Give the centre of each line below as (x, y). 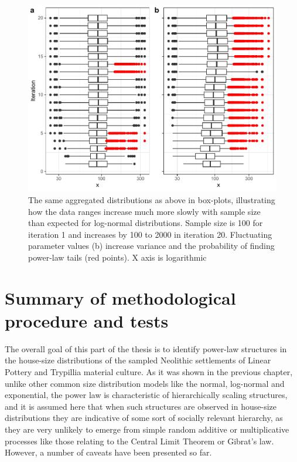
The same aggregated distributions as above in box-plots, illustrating (152, 199)
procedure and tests (87, 320)
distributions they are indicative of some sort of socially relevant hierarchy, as (144, 418)
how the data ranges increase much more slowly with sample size (144, 211)
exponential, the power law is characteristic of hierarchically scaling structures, (146, 395)
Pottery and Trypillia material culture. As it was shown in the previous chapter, (149, 371)
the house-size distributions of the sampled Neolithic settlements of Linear (138, 360)
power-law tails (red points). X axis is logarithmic (117, 257)
